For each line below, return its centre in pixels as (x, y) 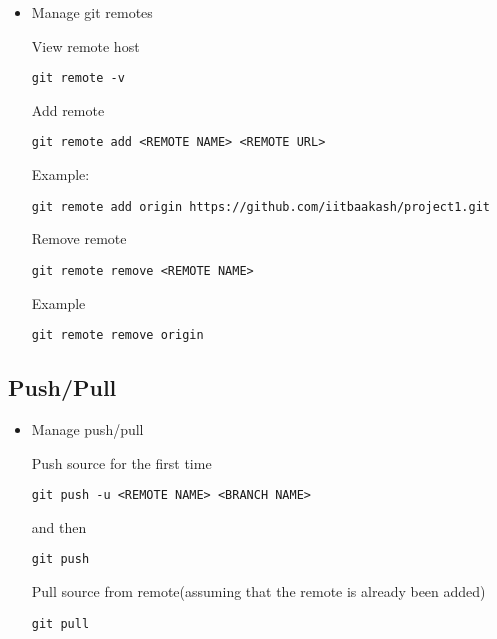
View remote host (85, 45)
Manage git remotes (92, 12)
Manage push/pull (87, 429)
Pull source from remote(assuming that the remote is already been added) (258, 591)
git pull (60, 623)
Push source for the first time (121, 462)
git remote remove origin (117, 335)
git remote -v (78, 78)
